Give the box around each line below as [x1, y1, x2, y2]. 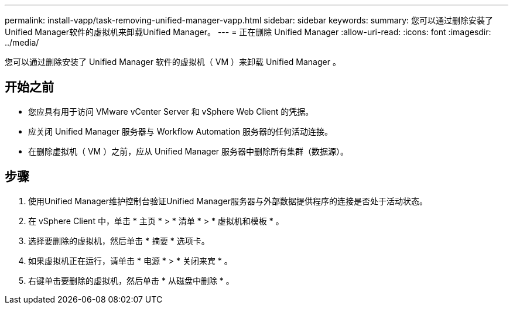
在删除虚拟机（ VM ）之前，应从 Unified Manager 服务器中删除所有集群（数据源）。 [28, 146, 349, 156]
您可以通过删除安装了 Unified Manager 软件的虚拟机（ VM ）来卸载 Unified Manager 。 [5, 57, 341, 67]
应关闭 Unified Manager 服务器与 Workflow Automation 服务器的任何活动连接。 [28, 126, 333, 136]
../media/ [5, 37, 39, 47]
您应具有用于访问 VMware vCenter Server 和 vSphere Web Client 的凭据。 [28, 106, 314, 116]
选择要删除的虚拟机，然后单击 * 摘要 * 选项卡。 [28, 235, 210, 246]
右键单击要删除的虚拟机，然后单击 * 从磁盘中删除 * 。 [28, 275, 234, 286]
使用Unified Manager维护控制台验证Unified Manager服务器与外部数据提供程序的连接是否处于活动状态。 [28, 195, 427, 206]
